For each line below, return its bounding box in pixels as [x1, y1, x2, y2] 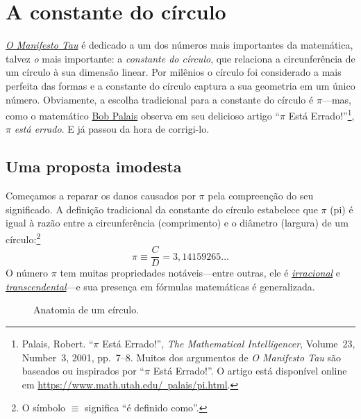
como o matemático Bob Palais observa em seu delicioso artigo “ [6, 108, 280, 122]
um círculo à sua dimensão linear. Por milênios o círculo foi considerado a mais [6, 65, 342, 79]
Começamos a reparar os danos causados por [6, 188, 196, 203]
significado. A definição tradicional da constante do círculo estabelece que [6, 202, 318, 216]
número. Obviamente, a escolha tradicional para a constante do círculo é [6, 92, 314, 106]
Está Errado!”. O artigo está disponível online [153, 363, 347, 378]
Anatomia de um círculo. [33, 302, 140, 317]
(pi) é [330, 202, 353, 216]
